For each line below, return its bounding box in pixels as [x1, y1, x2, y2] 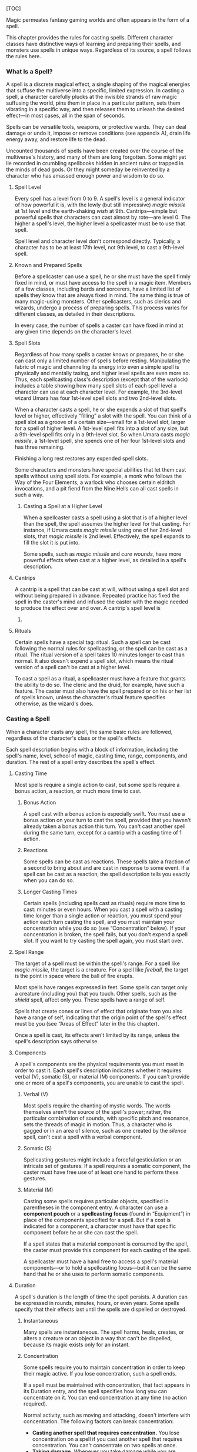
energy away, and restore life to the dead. [6, 136, 108, 143]
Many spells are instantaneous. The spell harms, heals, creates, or [23, 1329, 184, 1336]
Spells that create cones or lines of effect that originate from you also [14, 1007, 183, 1014]
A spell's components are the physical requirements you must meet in [14, 1060, 184, 1067]
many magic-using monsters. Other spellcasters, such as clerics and [14, 298, 181, 305]
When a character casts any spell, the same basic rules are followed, [6, 728, 173, 735]
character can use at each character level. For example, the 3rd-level [14, 388, 182, 396]
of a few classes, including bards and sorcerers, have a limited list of [14, 285, 181, 293]
